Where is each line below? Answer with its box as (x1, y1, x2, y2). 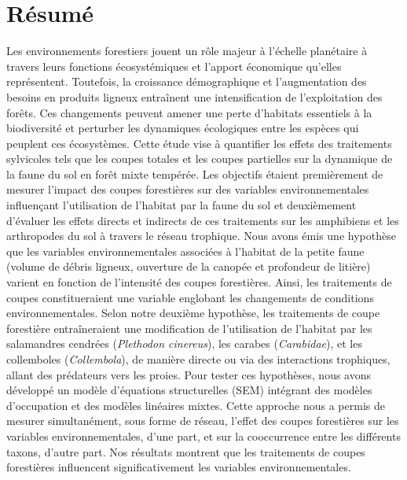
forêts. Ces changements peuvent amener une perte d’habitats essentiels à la (6, 104, 372, 120)
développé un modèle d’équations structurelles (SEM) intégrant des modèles (6, 382, 372, 398)
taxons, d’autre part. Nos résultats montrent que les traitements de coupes (6, 443, 365, 460)
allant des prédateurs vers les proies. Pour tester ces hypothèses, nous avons (6, 366, 372, 382)
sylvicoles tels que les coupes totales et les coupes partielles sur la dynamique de (6, 150, 393, 167)
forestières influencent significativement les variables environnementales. (6, 459, 351, 475)
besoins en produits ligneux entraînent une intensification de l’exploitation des (6, 88, 383, 105)
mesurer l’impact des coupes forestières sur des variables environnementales (6, 181, 369, 198)
